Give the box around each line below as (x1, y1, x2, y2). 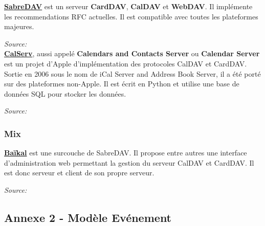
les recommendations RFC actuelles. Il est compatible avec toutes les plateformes (4, 11, 258, 21)
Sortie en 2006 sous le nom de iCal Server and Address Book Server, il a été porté (4, 68, 261, 79)
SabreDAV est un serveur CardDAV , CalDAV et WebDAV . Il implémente (4, 1, 253, 11)
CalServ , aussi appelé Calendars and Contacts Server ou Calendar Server (4, 48, 260, 59)
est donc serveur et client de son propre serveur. (4, 167, 154, 178)
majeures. (4, 21, 34, 32)
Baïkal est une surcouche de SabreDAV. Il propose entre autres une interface (4, 147, 247, 158)
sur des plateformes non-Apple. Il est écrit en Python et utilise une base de (4, 78, 239, 89)
